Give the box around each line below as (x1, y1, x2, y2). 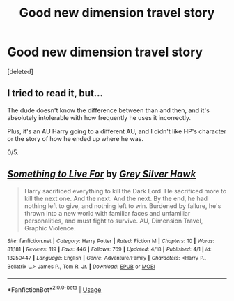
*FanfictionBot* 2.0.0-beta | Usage (7, 284, 102, 294)
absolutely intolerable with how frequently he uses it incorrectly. (7, 113, 192, 122)
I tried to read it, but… (7, 87, 103, 99)
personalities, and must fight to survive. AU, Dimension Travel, (24, 216, 203, 225)
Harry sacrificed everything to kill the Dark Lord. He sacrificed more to (24, 186, 227, 195)
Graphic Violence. (24, 223, 77, 232)
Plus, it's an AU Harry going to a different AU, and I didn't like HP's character (7, 127, 227, 135)
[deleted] (7, 67, 33, 75)
